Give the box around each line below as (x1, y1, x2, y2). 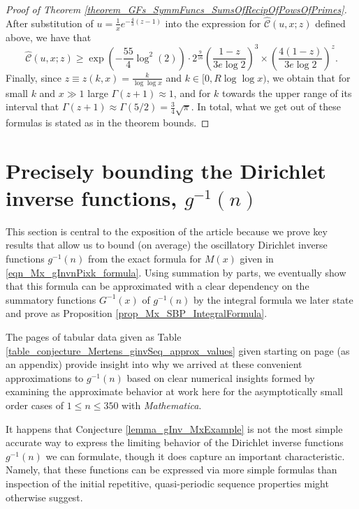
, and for (173, 85, 211, 100)
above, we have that (6, 29, 91, 44)
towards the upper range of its (222, 85, 352, 100)
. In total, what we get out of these (191, 99, 341, 114)
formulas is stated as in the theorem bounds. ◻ (6, 115, 210, 129)
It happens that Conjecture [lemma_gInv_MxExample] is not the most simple (6, 421, 343, 436)
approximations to (6, 370, 84, 385)
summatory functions (6, 292, 96, 307)
